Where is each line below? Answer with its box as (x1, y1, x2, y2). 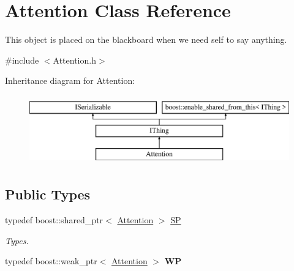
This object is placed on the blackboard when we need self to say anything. (5, 33, 287, 46)
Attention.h (53, 53, 96, 66)
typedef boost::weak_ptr (5, 254, 97, 267)
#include (5, 53, 39, 66)
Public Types (5, 185, 91, 204)
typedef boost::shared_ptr (5, 213, 104, 226)
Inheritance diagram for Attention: (5, 74, 135, 87)
